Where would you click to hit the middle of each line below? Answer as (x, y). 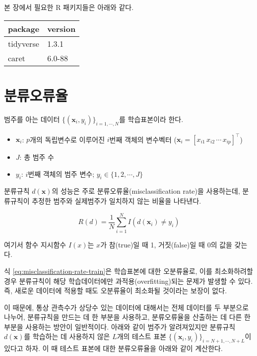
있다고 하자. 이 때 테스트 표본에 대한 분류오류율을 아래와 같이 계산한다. (113, 348)
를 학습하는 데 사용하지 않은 (67, 336)
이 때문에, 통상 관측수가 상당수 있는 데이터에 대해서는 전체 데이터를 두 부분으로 (127, 307)
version (62, 28)
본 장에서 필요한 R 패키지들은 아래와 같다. (69, 7)
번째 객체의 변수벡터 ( (143, 139)
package (24, 28)
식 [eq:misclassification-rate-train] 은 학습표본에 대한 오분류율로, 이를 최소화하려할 (128, 271)
